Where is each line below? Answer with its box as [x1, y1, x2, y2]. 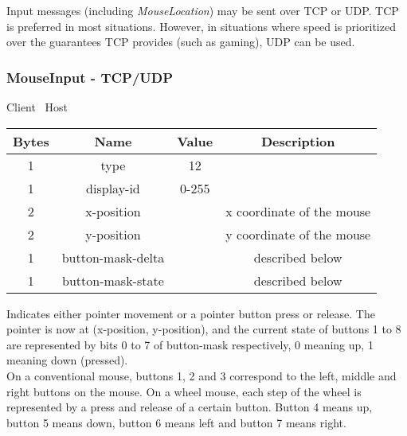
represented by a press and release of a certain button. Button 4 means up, [6, 399, 373, 415]
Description [260, 131, 335, 150]
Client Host [6, 99, 68, 115]
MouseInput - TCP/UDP [6, 67, 174, 87]
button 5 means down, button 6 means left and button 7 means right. [6, 414, 346, 430]
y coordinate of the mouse [225, 224, 371, 243]
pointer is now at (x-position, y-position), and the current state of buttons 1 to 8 [6, 321, 401, 337]
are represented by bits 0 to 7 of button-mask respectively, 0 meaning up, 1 [6, 336, 374, 352]
